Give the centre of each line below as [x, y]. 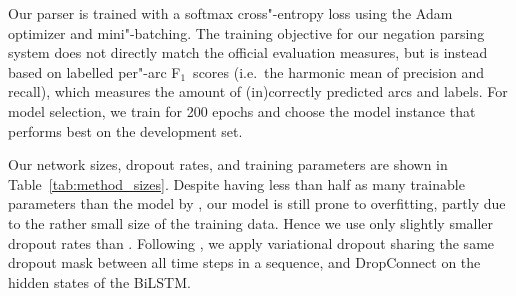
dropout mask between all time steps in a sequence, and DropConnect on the [244, 262]
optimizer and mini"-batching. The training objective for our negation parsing [246, 32]
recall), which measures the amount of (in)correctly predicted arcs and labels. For [258, 91]
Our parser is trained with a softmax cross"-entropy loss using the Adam [230, 13]
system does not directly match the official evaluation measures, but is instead [248, 52]
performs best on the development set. [125, 130]
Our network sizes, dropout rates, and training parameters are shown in [228, 164]
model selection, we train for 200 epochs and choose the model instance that [242, 110]
